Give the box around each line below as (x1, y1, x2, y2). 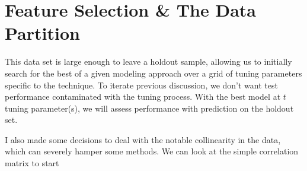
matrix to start (5, 157, 59, 169)
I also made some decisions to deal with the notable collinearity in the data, (5, 133, 281, 145)
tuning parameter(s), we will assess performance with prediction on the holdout (5, 102, 294, 114)
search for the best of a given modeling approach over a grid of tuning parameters (5, 66, 302, 79)
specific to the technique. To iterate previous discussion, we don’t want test (5, 78, 278, 91)
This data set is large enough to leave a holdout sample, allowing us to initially (5, 55, 292, 68)
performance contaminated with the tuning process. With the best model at (5, 90, 281, 103)
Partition (5, 21, 80, 45)
